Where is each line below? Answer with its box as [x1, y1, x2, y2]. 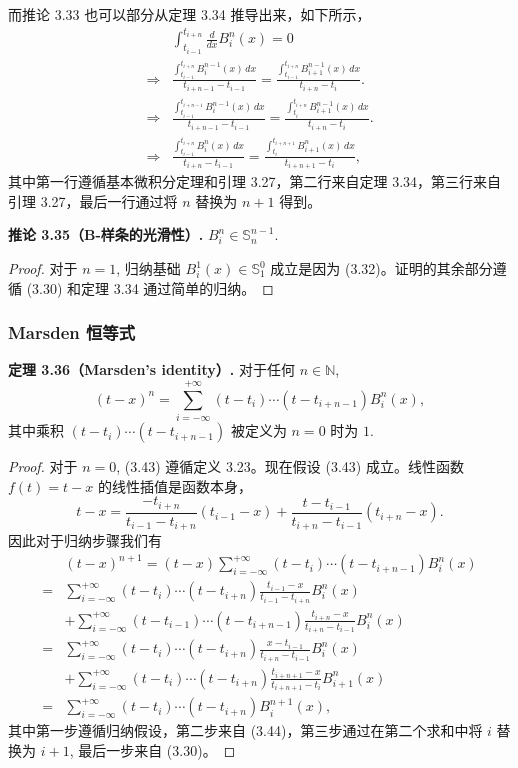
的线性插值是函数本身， [97, 475, 252, 496]
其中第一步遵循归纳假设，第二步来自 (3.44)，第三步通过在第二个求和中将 [8, 720, 483, 741]
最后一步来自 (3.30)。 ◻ [78, 739, 236, 760]
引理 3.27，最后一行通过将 [8, 190, 178, 211]
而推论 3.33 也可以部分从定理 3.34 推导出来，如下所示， [8, 4, 371, 24]
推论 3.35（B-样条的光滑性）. [8, 224, 204, 245]
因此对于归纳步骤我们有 [8, 530, 162, 551]
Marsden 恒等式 [8, 320, 136, 345]
